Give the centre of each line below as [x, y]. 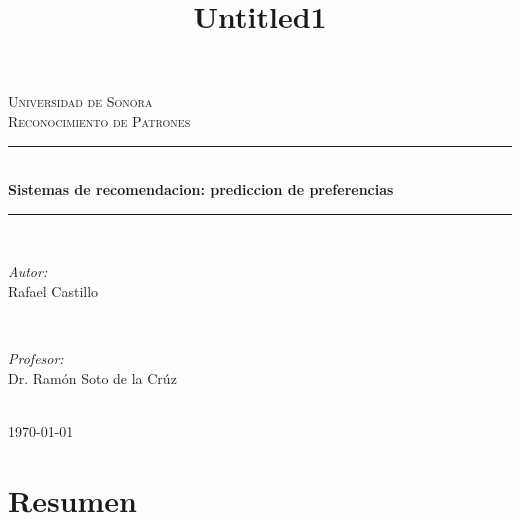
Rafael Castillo [53, 290]
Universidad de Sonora [80, 101]
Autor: [28, 271]
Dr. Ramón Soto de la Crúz [92, 377]
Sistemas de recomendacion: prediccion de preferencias [201, 189]
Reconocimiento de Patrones [99, 120]
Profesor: [36, 358]
